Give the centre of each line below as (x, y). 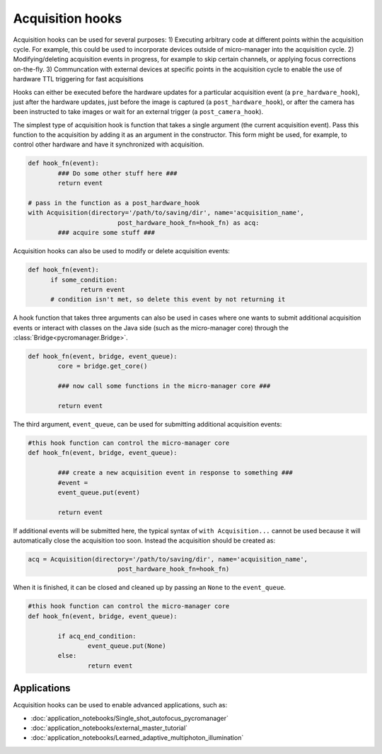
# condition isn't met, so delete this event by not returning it (168, 300)
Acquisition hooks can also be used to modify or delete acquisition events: (121, 251)
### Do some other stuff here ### (117, 173)
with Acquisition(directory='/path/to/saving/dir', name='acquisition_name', (166, 213)
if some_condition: (84, 280)
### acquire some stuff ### (106, 233)
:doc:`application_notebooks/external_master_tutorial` (109, 728)
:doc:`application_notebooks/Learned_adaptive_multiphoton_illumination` (137, 738)
